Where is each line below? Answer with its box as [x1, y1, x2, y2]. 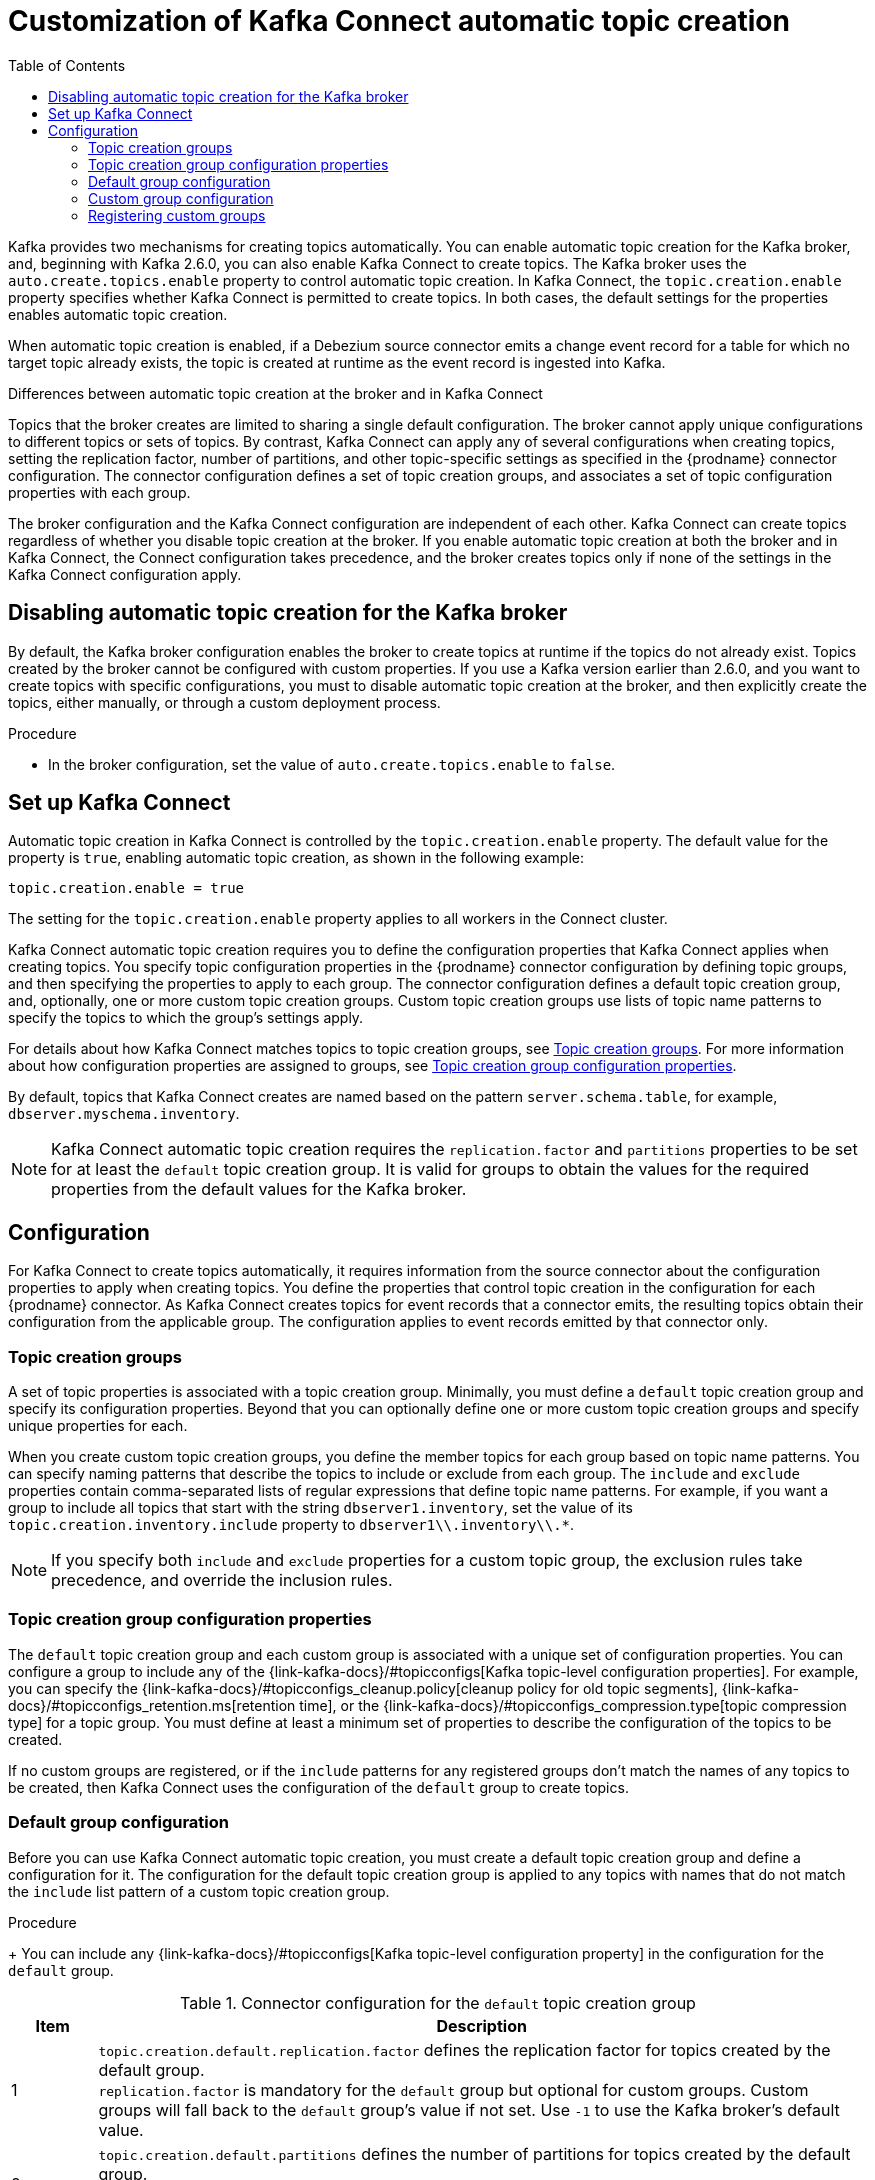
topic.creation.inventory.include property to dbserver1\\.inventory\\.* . [8, 1516, 575, 1534]
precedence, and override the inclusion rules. [51, 1570, 393, 1591]
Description [436, 2015, 527, 2036]
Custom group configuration [88, 189, 274, 207]
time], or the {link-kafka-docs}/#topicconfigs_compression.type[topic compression [299, 1696, 847, 1714]
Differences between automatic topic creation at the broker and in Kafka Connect [8, 384, 543, 402]
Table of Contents [8, 56, 126, 74]
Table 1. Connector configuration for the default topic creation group [180, 1992, 696, 2013]
